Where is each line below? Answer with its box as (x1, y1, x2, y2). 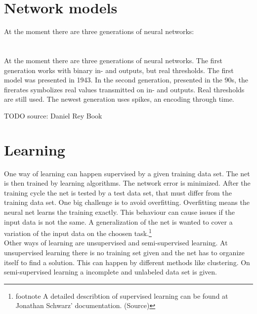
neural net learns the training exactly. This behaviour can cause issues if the (4, 206, 235, 217)
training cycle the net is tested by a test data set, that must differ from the (4, 187, 232, 197)
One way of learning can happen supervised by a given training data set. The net (4, 168, 250, 178)
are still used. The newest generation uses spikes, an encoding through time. (4, 94, 234, 104)
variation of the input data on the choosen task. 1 (4, 227, 152, 238)
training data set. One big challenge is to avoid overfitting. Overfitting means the (4, 197, 250, 207)
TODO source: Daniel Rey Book (4, 110, 102, 120)
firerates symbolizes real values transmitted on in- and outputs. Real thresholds (4, 84, 245, 94)
